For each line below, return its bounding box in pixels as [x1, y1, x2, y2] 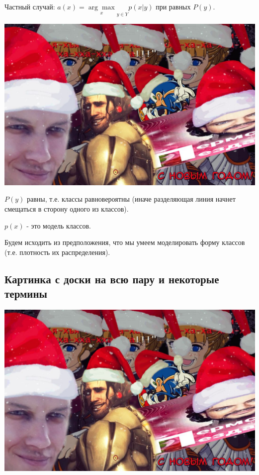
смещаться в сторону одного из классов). [4, 204, 129, 214]
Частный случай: [4, 1, 55, 11]
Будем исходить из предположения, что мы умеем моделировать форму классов [4, 237, 245, 247]
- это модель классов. [26, 220, 91, 231]
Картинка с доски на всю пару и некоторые [4, 271, 219, 286]
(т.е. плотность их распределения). [4, 246, 110, 257]
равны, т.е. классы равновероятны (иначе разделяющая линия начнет [27, 194, 236, 204]
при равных [156, 1, 191, 11]
